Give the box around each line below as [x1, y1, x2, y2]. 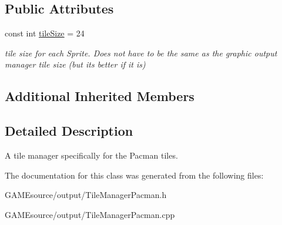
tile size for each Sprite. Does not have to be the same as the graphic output [5, 46, 277, 59]
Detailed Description [5, 122, 133, 140]
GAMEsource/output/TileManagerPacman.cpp [5, 208, 175, 220]
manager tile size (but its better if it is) [5, 58, 146, 70]
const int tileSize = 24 [5, 27, 85, 39]
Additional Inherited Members [5, 87, 194, 105]
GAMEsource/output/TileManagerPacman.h [5, 189, 167, 201]
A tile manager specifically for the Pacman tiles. [5, 149, 178, 161]
